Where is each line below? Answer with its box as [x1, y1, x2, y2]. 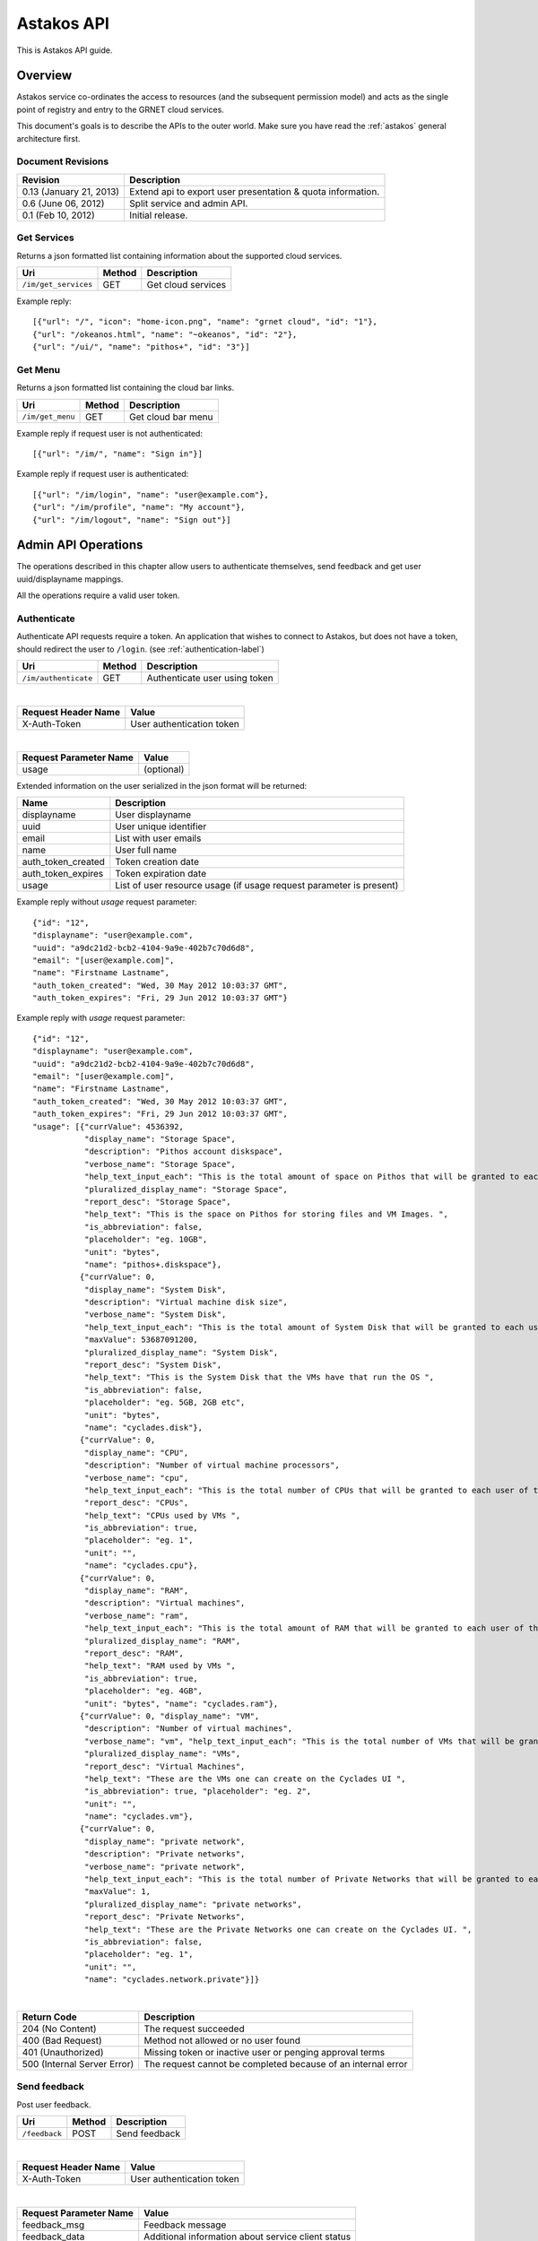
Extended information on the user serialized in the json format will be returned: [16, 780, 308, 791]
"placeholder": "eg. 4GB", [83, 1686, 204, 1696]
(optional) [143, 763, 185, 775]
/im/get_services [22, 280, 93, 290]
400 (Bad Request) [22, 2034, 102, 2046]
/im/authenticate [22, 673, 93, 683]
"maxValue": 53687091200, [83, 1335, 199, 1345]
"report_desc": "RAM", [83, 1648, 184, 1658]
